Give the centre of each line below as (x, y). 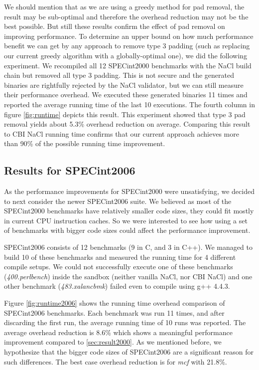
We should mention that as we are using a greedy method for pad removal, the (124, 6)
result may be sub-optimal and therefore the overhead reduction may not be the (126, 16)
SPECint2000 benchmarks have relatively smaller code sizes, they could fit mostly (129, 211)
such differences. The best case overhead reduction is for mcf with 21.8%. (116, 361)
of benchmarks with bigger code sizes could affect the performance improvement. (127, 230)
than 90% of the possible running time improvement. (85, 143)
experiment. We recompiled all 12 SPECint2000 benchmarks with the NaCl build (128, 65)
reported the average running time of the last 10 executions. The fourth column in (129, 104)
